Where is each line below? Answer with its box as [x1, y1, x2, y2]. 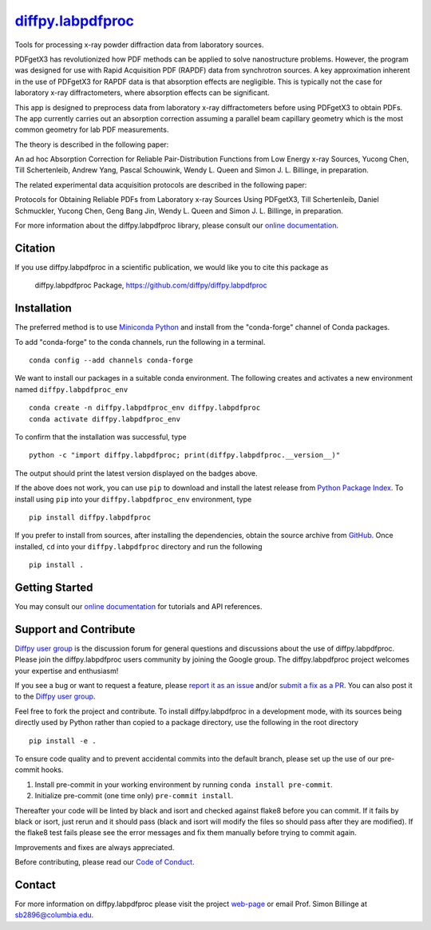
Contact [14, 878, 56, 892]
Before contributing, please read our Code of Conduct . [14, 857, 195, 867]
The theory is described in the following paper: [14, 140, 169, 149]
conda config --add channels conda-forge [29, 356, 193, 365]
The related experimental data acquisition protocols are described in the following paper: [14, 180, 307, 189]
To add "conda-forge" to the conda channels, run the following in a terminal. [14, 337, 266, 346]
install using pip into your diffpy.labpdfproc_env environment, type [14, 494, 252, 504]
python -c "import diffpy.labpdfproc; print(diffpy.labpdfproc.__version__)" [29, 451, 341, 460]
